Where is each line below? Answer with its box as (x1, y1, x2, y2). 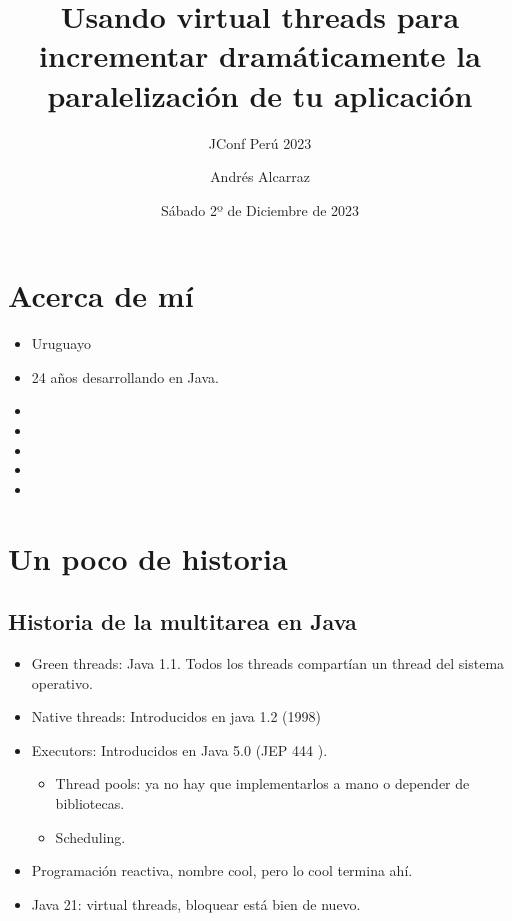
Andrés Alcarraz (210, 166, 310, 187)
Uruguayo (31, 333, 91, 354)
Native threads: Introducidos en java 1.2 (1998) (31, 706, 321, 727)
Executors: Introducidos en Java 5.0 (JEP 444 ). (31, 739, 328, 760)
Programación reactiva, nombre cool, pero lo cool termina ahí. (31, 860, 413, 881)
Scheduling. (55, 826, 126, 847)
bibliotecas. (55, 792, 125, 813)
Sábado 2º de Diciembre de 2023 (160, 199, 360, 220)
